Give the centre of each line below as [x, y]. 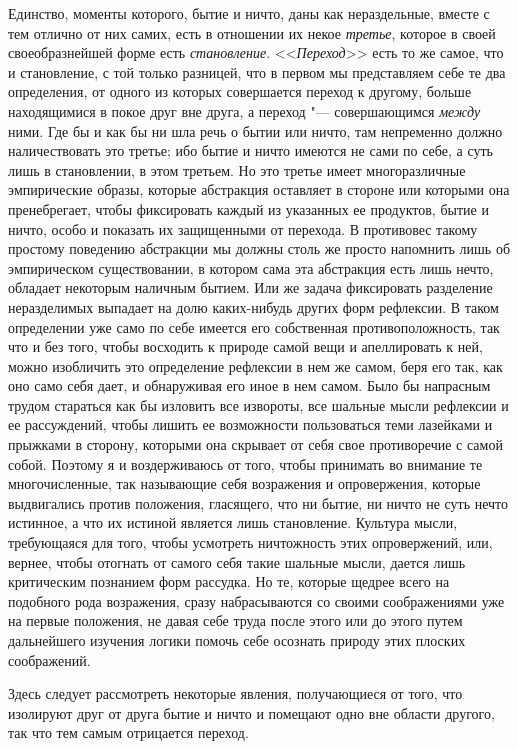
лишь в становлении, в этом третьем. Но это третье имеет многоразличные [237, 169]
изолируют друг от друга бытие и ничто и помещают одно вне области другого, [251, 712]
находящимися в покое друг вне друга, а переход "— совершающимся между [244, 110]
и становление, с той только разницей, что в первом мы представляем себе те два [257, 71]
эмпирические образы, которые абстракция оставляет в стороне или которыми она [259, 189]
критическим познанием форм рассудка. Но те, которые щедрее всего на [229, 581]
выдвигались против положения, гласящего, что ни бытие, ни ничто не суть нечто [258, 502]
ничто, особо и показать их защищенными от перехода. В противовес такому [243, 228]
